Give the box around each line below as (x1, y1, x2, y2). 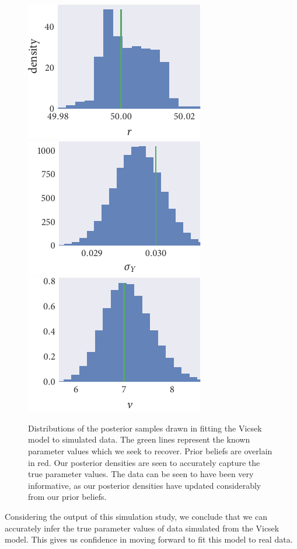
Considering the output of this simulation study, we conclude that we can (5, 510, 267, 522)
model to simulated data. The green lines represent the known (28, 433, 250, 446)
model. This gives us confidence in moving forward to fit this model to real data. (5, 533, 293, 545)
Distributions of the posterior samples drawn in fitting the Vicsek (28, 422, 262, 434)
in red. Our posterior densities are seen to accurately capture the (28, 456, 260, 468)
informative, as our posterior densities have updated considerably (28, 479, 261, 491)
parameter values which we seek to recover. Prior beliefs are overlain (28, 444, 272, 457)
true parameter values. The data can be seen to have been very (28, 468, 254, 480)
